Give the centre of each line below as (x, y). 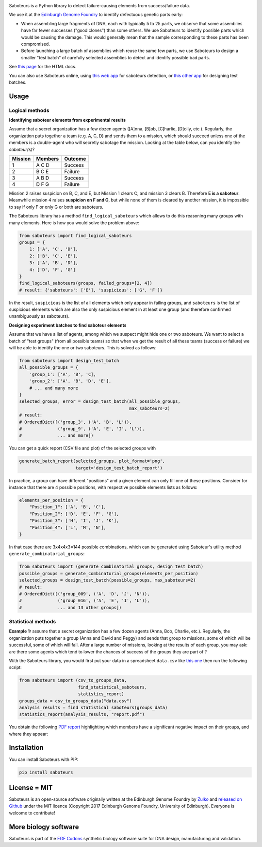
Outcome (75, 159)
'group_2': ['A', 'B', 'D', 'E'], (70, 381)
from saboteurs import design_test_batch (69, 361)
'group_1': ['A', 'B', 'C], (63, 374)
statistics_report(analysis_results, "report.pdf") (82, 714)
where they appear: (29, 734)
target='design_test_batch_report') (119, 468)
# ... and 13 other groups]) (70, 607)
